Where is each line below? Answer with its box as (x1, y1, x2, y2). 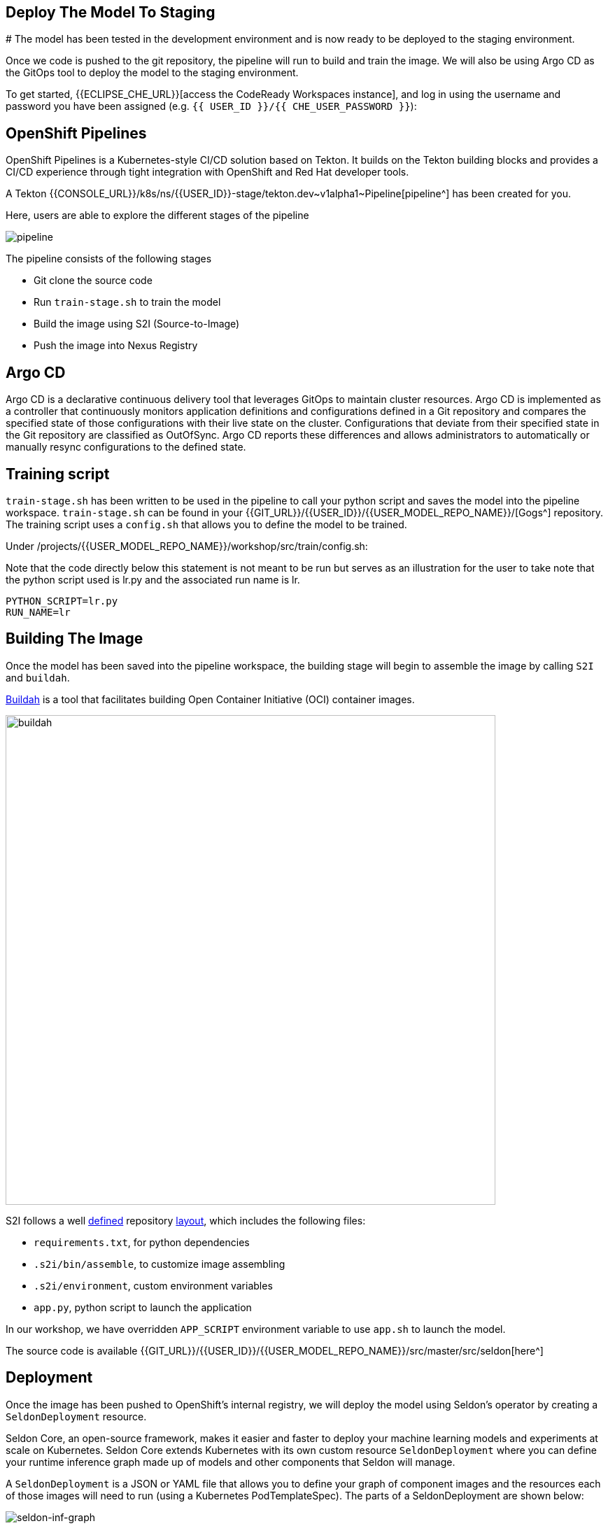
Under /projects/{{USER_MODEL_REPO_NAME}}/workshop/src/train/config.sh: (6, 539, 368, 552)
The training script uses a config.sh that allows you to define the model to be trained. (6, 518, 407, 530)
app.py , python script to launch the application (34, 1301, 252, 1313)
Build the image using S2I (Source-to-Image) (34, 318, 240, 330)
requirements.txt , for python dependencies (34, 1236, 250, 1248)
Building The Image (6, 630, 143, 648)
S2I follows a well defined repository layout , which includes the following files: (6, 1214, 366, 1227)
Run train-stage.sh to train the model (34, 296, 221, 309)
